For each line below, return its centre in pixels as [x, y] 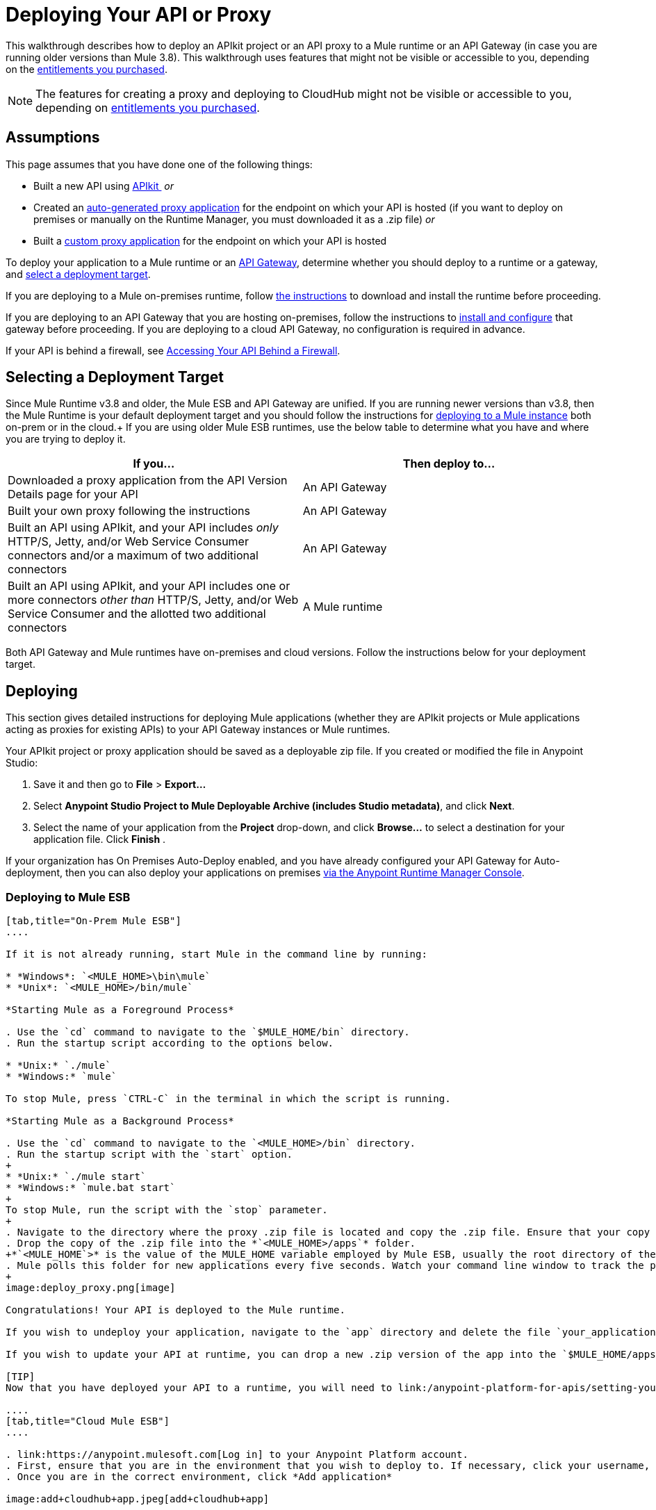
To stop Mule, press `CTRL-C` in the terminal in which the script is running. [228, 1099]
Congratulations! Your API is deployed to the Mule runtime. [175, 1310]
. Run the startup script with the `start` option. [149, 1155]
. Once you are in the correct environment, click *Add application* [199, 1477]
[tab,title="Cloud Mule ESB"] [88, 1421]
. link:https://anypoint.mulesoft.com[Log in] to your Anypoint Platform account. [237, 1455]
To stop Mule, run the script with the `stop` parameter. [167, 1210]
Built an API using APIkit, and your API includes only [143, 528]
